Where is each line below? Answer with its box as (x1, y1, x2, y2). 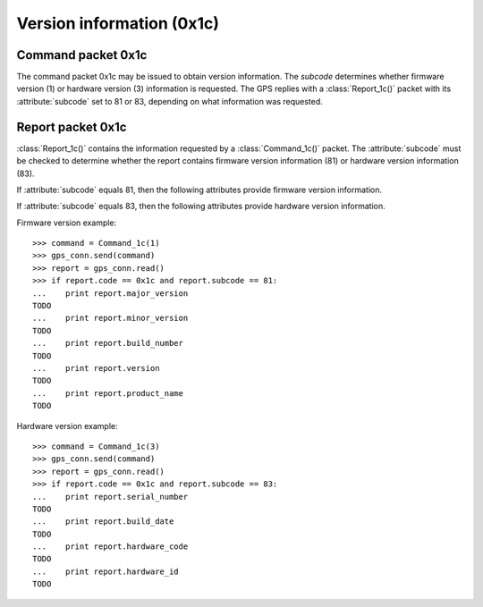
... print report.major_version (32, 288, 189, 299)
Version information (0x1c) (16, 13, 219, 33)
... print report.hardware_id (32, 566, 179, 577)
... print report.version (32, 363, 160, 373)
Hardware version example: (16, 420, 118, 431)
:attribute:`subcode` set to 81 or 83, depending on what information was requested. (16, 96, 324, 106)
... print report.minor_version (32, 313, 189, 324)
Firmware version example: (16, 217, 117, 228)
